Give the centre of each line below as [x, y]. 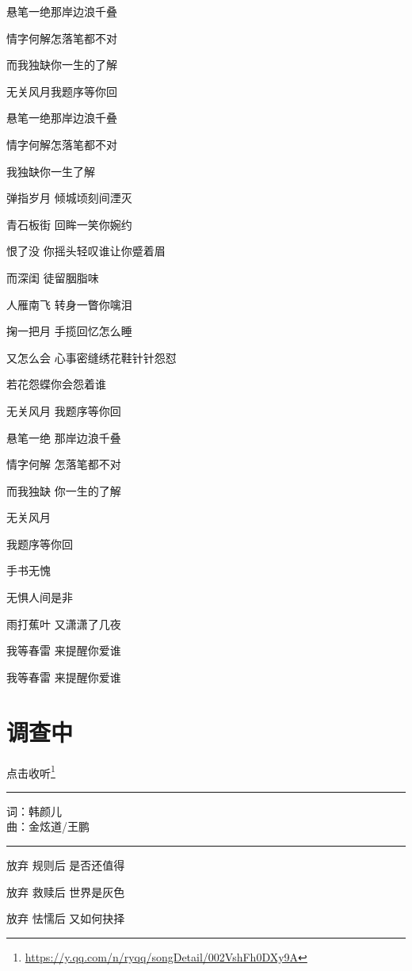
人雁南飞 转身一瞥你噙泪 [69, 304]
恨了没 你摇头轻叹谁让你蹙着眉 [86, 251]
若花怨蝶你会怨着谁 [56, 384]
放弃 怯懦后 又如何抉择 [66, 918]
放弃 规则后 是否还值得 [66, 865]
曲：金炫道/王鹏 [48, 826]
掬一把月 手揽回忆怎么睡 [69, 331]
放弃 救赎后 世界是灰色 [66, 891]
